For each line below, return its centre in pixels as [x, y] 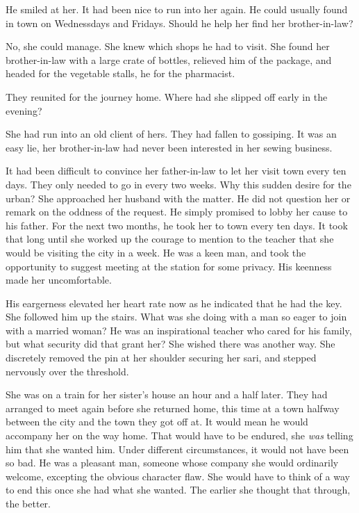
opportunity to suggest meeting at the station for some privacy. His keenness [169, 266]
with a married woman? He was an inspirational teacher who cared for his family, [179, 330]
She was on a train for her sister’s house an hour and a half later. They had [167, 394]
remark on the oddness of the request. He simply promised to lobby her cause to [177, 212]
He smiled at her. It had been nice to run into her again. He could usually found [177, 9]
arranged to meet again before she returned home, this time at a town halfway [173, 408]
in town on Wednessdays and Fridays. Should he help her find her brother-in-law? [179, 23]
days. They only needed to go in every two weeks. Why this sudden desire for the [178, 184]
